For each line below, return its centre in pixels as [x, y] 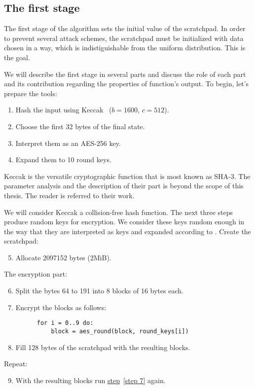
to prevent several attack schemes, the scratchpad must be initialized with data [124, 38]
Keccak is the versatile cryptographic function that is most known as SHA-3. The [127, 176]
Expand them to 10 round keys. [63, 159]
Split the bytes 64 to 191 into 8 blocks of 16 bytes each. [99, 291]
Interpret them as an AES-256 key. [68, 143]
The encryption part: [36, 274]
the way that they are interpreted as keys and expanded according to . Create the [127, 231]
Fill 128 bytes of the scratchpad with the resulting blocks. [103, 347]
